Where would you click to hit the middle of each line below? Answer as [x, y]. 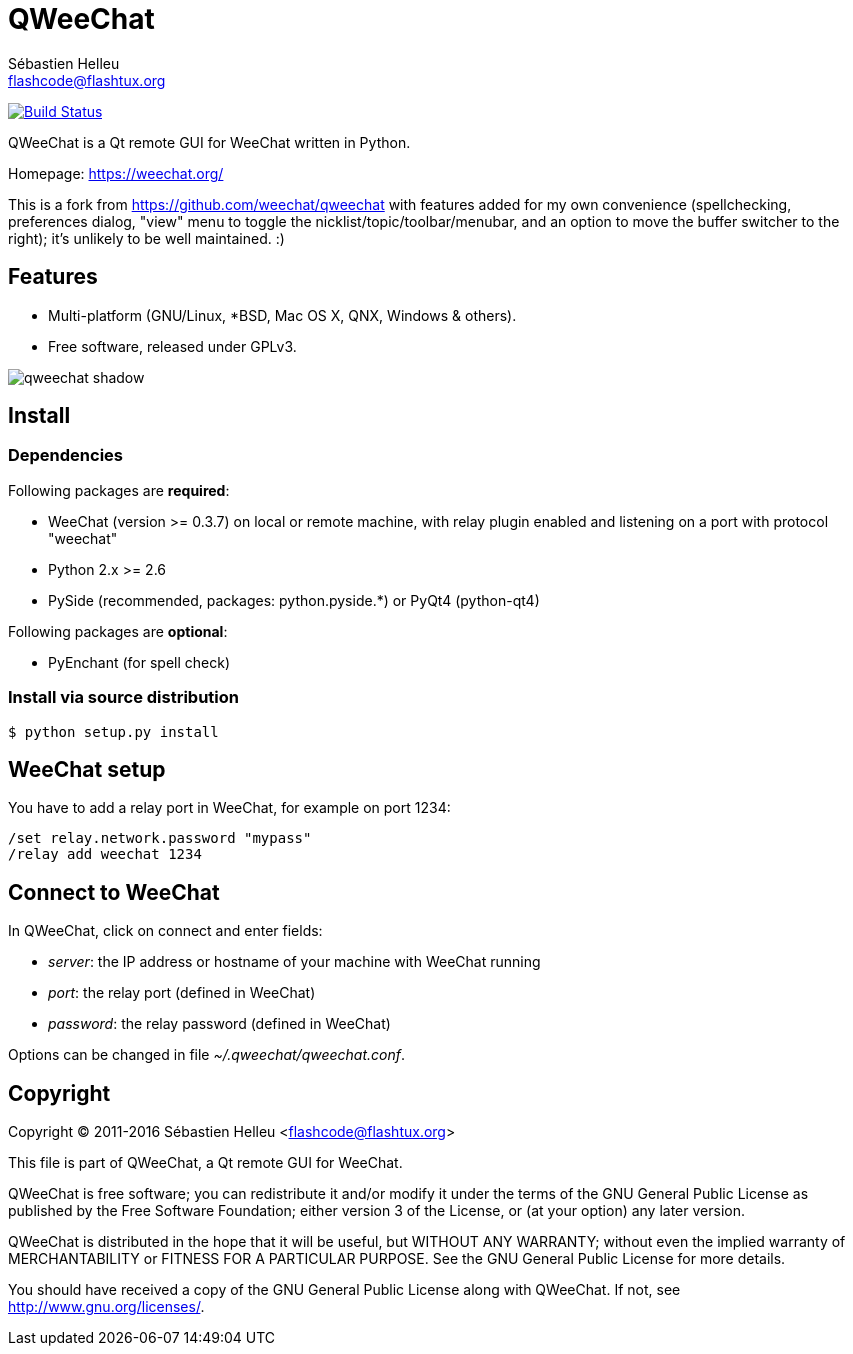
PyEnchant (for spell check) [139, 662]
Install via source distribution [123, 697]
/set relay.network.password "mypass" [160, 838]
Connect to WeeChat [114, 892]
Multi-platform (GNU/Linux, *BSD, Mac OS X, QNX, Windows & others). [282, 315]
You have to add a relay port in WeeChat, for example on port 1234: [229, 808]
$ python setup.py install [113, 731]
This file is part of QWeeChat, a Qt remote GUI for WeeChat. [205, 1163]
